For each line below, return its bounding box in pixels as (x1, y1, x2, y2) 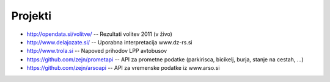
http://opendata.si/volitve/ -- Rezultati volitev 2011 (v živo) (26, 30, 172, 38)
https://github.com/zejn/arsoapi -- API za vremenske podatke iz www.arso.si (26, 64, 220, 72)
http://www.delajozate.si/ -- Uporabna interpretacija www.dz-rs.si (26, 38, 193, 46)
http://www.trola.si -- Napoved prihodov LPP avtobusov (26, 47, 167, 55)
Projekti (11, 9, 52, 22)
